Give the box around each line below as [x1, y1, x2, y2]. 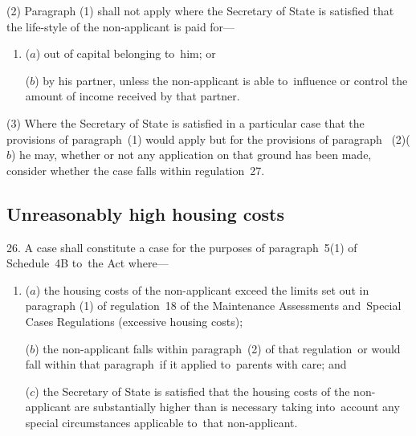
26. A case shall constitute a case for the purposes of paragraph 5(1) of [6, 238, 357, 255]
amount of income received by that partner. [25, 88, 240, 104]
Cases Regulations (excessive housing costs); [25, 312, 243, 329]
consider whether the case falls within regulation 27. [6, 161, 265, 178]
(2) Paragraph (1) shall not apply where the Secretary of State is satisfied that [6, 2, 394, 18]
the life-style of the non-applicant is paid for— [6, 18, 235, 35]
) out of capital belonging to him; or [35, 45, 216, 62]
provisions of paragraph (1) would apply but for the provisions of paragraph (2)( [6, 130, 410, 147]
